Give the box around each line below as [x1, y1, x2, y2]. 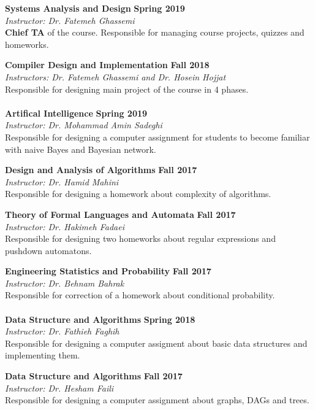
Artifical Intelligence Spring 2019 [5, 106, 148, 119]
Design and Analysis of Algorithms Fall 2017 [5, 163, 197, 176]
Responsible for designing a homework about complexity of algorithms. [5, 187, 271, 200]
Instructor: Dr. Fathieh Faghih [5, 325, 120, 338]
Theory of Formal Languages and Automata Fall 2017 [5, 207, 236, 220]
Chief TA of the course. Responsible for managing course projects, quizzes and [5, 26, 305, 39]
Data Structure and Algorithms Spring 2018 [5, 312, 195, 325]
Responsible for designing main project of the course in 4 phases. [5, 82, 249, 95]
